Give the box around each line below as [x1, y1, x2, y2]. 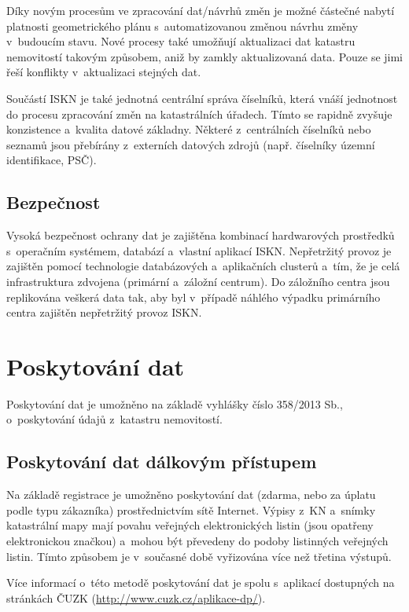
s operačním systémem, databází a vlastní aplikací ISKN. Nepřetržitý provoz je [6, 242, 392, 258]
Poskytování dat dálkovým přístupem [6, 449, 317, 474]
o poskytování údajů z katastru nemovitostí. [6, 411, 223, 427]
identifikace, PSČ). [6, 152, 97, 168]
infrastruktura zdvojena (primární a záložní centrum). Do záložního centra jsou [6, 273, 390, 289]
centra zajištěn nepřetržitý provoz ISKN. [6, 304, 202, 321]
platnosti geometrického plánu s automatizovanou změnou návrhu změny [6, 17, 359, 34]
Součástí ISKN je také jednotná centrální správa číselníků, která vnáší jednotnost [6, 90, 398, 106]
